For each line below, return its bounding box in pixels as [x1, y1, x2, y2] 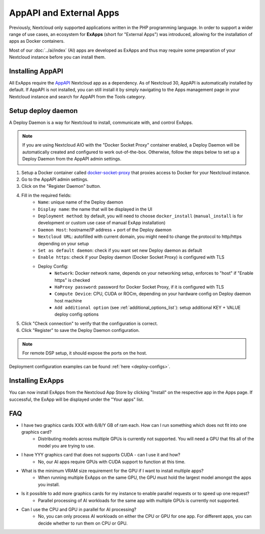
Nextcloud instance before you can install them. [9, 54, 106, 60]
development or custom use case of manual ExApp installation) [38, 220, 166, 226]
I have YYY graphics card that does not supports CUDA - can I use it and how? [21, 452, 181, 458]
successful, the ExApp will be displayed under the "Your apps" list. [9, 396, 144, 402]
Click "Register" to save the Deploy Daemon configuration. [21, 327, 140, 333]
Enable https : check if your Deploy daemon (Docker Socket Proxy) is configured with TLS [38, 254, 225, 260]
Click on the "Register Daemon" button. [21, 183, 101, 189]
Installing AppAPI [9, 67, 63, 75]
